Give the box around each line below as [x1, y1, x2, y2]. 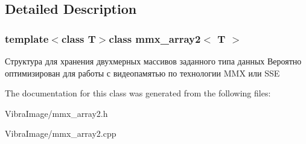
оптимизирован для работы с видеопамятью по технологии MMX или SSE [5, 66, 280, 79]
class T [61, 31, 96, 46]
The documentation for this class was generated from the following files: [5, 87, 271, 99]
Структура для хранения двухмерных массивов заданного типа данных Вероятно [5, 55, 302, 67]
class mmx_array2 [109, 31, 201, 46]
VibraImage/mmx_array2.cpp [5, 127, 116, 140]
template [5, 31, 49, 46]
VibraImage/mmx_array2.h [5, 107, 108, 119]
